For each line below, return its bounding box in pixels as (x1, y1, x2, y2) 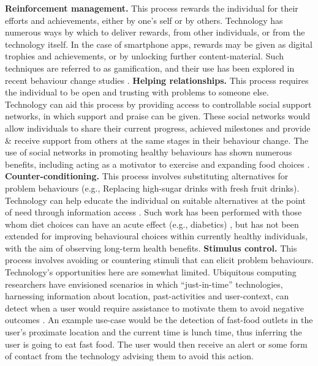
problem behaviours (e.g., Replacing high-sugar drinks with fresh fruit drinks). (5, 181, 300, 194)
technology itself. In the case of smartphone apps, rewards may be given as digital (5, 37, 312, 50)
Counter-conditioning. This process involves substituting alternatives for (5, 170, 289, 182)
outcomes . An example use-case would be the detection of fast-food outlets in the (5, 313, 313, 326)
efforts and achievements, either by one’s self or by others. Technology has (5, 13, 283, 26)
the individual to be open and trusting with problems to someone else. (5, 86, 269, 99)
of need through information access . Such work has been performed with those (5, 206, 302, 218)
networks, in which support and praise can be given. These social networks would (5, 110, 310, 122)
